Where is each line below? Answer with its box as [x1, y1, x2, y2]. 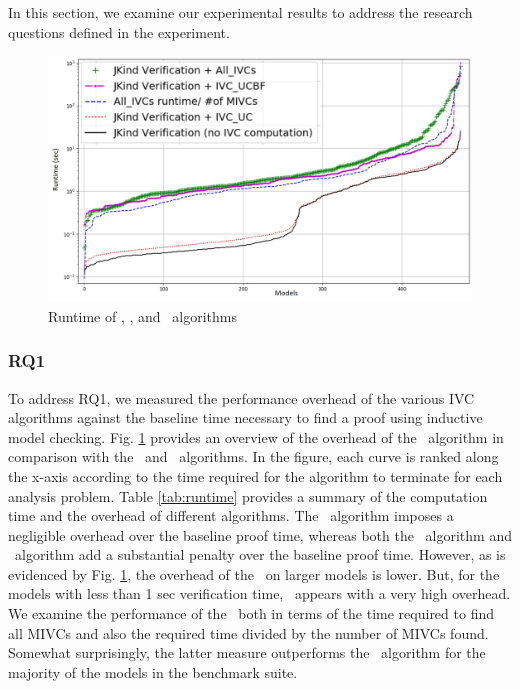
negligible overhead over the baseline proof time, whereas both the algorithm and [8, 524, 512, 545]
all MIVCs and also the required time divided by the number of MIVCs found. [8, 622, 489, 643]
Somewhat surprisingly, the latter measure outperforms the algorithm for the [8, 642, 486, 663]
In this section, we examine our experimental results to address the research [8, 2, 473, 22]
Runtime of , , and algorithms [48, 305, 237, 326]
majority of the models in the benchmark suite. [8, 661, 298, 682]
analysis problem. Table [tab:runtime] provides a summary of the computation [8, 485, 488, 506]
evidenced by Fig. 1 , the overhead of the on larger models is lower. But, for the [8, 563, 500, 584]
